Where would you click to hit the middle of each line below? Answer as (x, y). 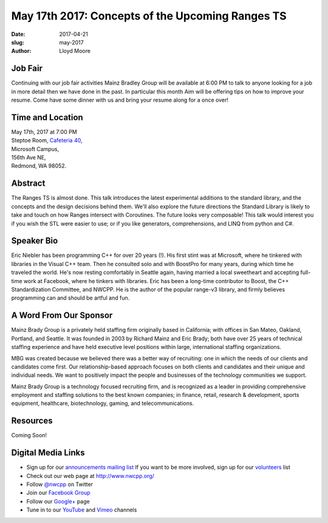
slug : (18, 42)
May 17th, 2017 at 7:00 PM (44, 132)
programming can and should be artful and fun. (70, 298)
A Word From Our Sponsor (62, 316)
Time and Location (47, 117)
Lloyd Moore (75, 51)
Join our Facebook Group (58, 493)
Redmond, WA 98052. (39, 166)
